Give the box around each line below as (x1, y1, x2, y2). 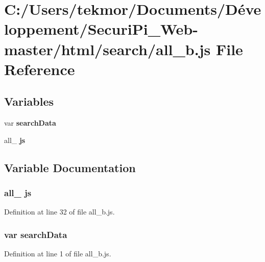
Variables (4, 93, 54, 109)
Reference (4, 58, 75, 79)
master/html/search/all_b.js (4, 38, 211, 59)
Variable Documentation (4, 159, 136, 175)
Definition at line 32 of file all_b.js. (4, 206, 115, 217)
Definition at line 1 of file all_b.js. (4, 248, 111, 259)
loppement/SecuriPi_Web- (4, 18, 198, 39)
